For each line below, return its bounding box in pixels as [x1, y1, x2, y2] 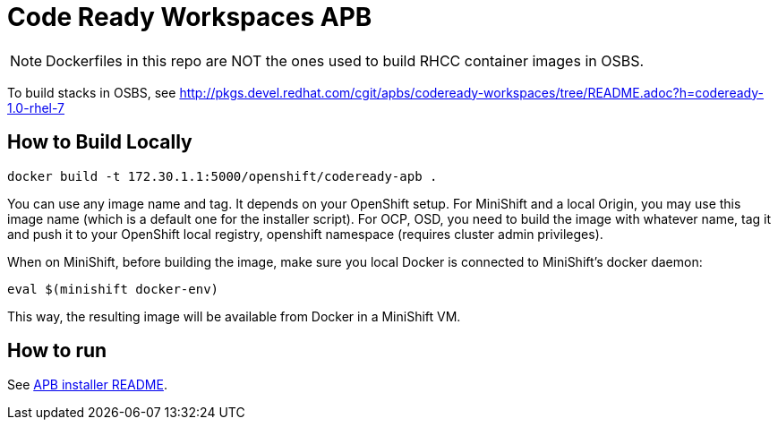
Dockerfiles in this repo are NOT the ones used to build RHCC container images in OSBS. [46, 51, 645, 70]
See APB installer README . [7, 377, 167, 393]
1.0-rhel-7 [7, 99, 65, 115]
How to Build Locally [7, 131, 192, 154]
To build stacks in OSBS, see [7, 84, 176, 100]
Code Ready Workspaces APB [7, 2, 372, 32]
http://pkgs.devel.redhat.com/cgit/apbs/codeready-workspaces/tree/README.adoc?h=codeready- [179, 84, 764, 100]
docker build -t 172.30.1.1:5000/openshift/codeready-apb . [7, 168, 438, 184]
